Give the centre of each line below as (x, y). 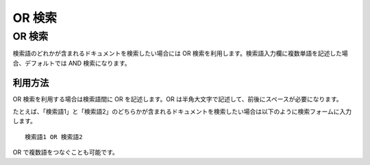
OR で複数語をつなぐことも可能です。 (66, 152)
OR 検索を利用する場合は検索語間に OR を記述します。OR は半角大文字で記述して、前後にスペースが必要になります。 (177, 99)
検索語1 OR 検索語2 (54, 137)
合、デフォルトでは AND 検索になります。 (72, 63)
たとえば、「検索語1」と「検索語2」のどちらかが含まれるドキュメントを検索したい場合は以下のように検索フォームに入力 (182, 112)
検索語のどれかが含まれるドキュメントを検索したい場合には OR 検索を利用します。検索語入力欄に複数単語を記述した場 (181, 53)
